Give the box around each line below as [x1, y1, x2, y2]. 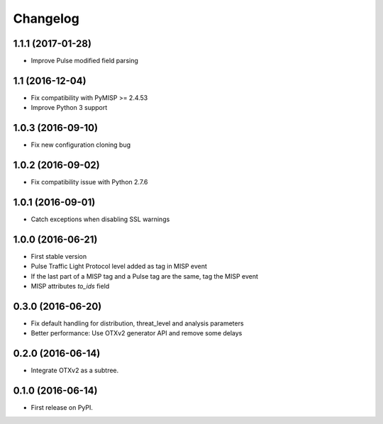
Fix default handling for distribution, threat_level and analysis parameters [30, 319, 244, 328]
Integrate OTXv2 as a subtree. [30, 366, 119, 375]
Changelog [13, 11, 79, 26]
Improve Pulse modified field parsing [30, 57, 138, 65]
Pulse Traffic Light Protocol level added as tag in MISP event [30, 262, 207, 271]
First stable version [30, 252, 87, 260]
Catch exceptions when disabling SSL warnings [30, 215, 170, 223]
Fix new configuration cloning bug [30, 140, 131, 149]
